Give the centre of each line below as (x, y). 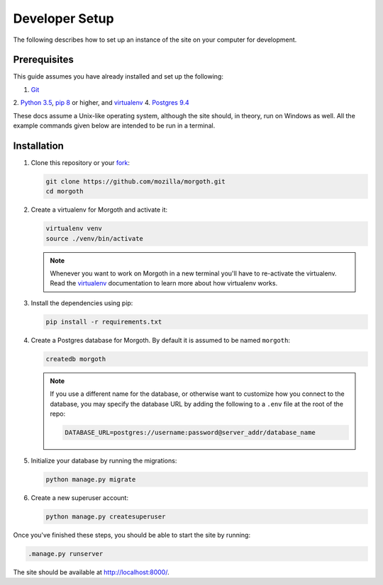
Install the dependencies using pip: (82, 303)
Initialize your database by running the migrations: (104, 460)
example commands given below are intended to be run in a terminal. (114, 126)
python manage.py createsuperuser (106, 516)
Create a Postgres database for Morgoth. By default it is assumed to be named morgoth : (161, 340)
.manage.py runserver (66, 553)
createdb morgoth (76, 359)
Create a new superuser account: (80, 498)
